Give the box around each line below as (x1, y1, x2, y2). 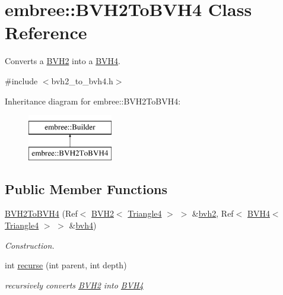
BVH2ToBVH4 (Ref (5, 207, 78, 220)
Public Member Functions (5, 179, 167, 198)
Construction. (5, 239, 55, 251)
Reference (5, 20, 87, 45)
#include (5, 74, 38, 87)
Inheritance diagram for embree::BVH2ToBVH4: (5, 94, 181, 107)
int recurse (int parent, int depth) (5, 259, 127, 271)
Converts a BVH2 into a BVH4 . (5, 55, 120, 67)
